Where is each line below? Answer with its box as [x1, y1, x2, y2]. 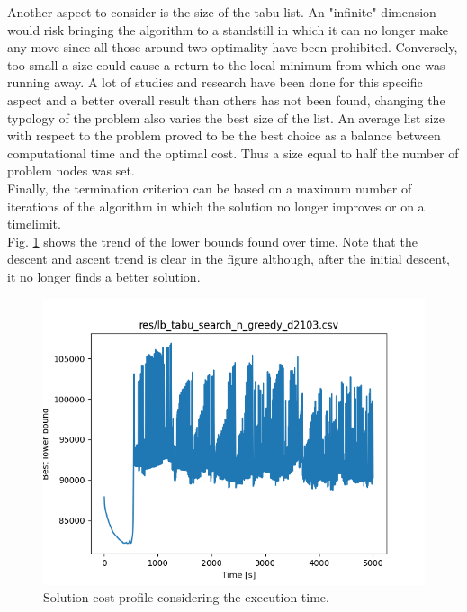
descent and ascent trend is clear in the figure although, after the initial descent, [7, 249, 451, 268]
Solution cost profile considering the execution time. [43, 588, 329, 607]
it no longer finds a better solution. [7, 266, 201, 285]
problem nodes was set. [7, 161, 135, 180]
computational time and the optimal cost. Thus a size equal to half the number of [7, 143, 459, 162]
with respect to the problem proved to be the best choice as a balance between [7, 126, 441, 145]
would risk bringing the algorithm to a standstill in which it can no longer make [7, 20, 449, 39]
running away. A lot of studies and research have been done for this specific [7, 73, 423, 92]
